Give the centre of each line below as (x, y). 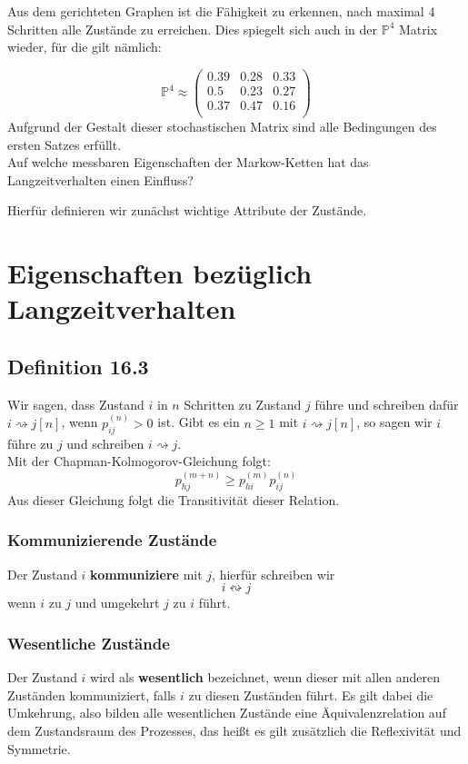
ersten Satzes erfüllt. (65, 144)
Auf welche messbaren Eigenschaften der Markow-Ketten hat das (188, 162)
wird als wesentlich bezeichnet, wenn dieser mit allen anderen (265, 677)
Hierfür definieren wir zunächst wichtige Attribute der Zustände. (187, 210)
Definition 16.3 (78, 366)
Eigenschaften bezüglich (160, 273)
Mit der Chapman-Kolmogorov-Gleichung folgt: (139, 461)
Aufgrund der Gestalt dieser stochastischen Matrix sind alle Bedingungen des (222, 126)
